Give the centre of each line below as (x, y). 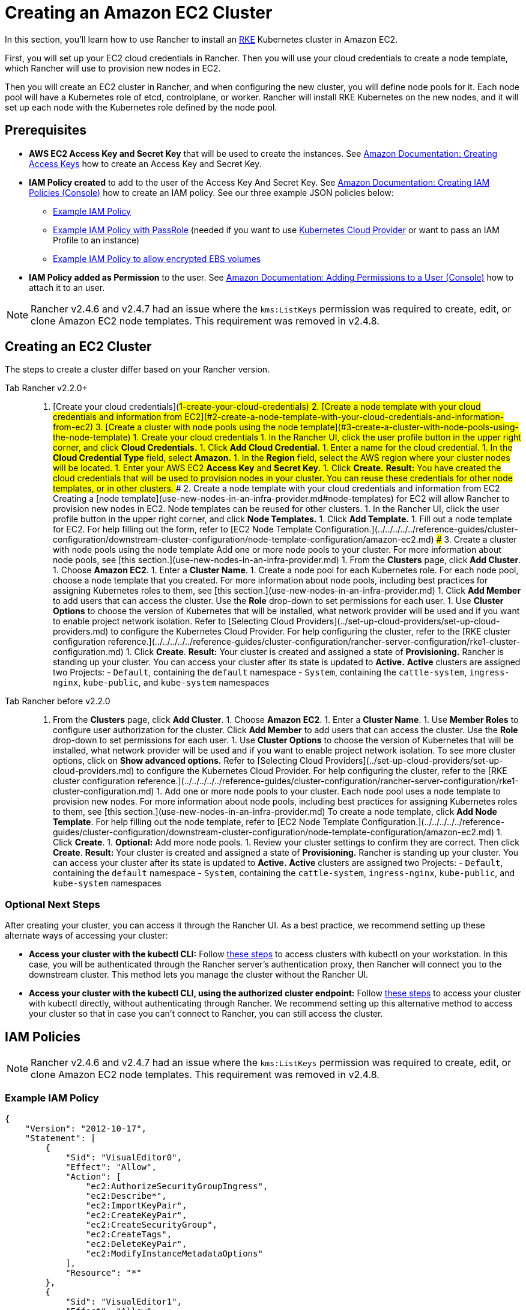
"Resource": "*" (104, 1272)
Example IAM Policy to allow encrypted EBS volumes (157, 258)
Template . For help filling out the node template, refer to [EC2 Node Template (206, 822)
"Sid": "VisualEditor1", (124, 1301)
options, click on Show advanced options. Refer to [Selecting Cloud (188, 761)
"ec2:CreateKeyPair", (136, 1215)
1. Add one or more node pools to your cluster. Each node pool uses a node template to (328, 791)
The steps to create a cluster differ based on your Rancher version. (138, 370)
